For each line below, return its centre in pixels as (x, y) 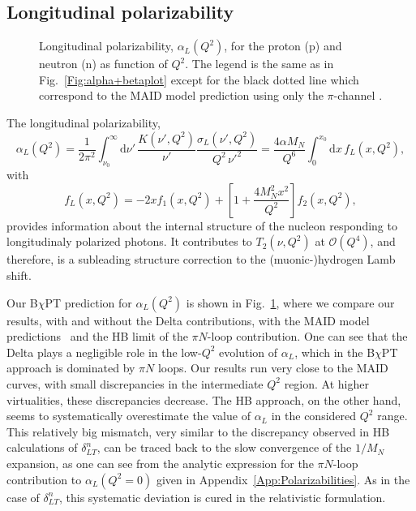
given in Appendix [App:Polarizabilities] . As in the (283, 479)
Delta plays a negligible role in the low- (104, 352)
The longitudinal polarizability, (84, 122)
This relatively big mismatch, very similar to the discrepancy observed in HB (198, 431)
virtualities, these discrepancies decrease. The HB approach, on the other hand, (204, 399)
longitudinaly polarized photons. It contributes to (129, 241)
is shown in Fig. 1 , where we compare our (290, 302)
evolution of (249, 352)
